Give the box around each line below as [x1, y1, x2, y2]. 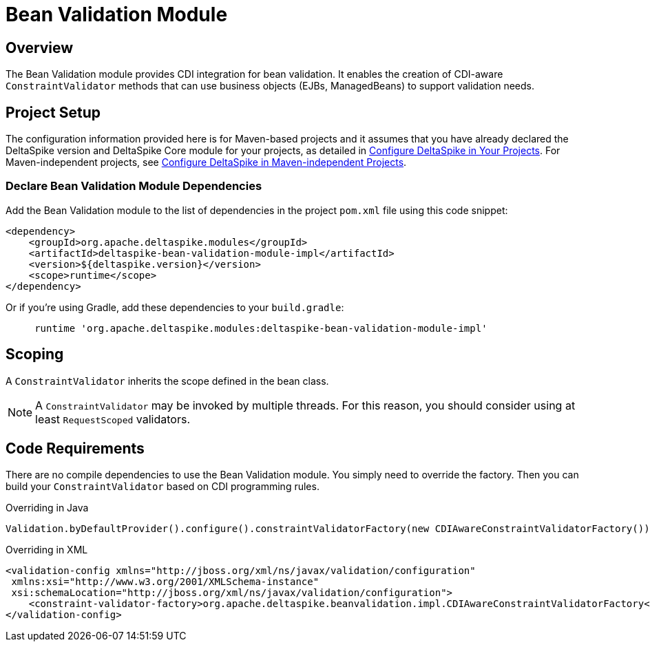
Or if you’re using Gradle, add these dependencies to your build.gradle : [6, 301, 344, 313]
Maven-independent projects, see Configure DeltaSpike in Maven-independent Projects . [6, 156, 407, 169]
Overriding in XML [6, 544, 88, 556]
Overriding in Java [6, 502, 89, 514]
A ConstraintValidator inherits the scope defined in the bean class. [6, 374, 329, 387]
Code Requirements [6, 440, 145, 458]
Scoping [6, 346, 64, 363]
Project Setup [6, 103, 101, 121]
